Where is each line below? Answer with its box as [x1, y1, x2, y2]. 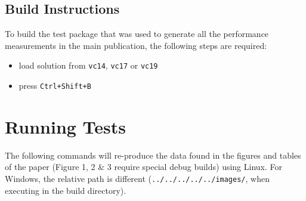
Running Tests [5, 114, 126, 138]
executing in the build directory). [5, 184, 126, 196]
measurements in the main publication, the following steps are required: [5, 39, 267, 51]
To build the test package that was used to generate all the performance [5, 27, 269, 40]
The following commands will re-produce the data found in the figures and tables [5, 149, 301, 161]
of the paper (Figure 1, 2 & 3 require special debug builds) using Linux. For [5, 160, 283, 173]
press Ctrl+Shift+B [18, 79, 91, 92]
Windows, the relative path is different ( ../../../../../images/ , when [5, 172, 270, 185]
